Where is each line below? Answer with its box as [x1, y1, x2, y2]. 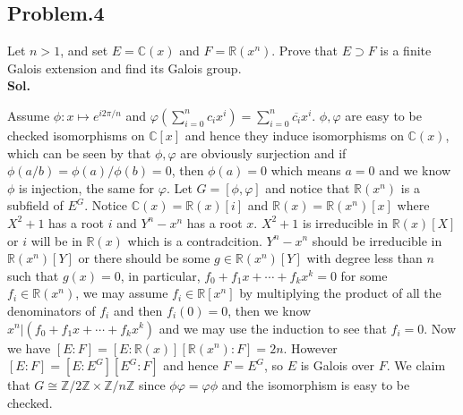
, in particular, [120, 266, 201, 284]
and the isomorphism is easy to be [221, 376, 410, 394]
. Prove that [271, 41, 339, 60]
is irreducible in [302, 213, 389, 232]
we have [7, 338, 51, 357]
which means [270, 161, 341, 180]
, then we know [227, 301, 312, 319]
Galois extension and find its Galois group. [7, 58, 242, 77]
